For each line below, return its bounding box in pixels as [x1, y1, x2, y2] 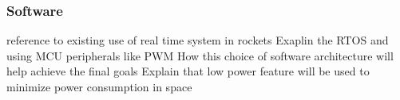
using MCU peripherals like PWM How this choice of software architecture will [6, 47, 394, 63]
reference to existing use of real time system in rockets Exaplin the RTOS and [6, 32, 389, 48]
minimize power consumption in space [6, 79, 192, 94]
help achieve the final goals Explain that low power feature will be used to [6, 63, 370, 79]
